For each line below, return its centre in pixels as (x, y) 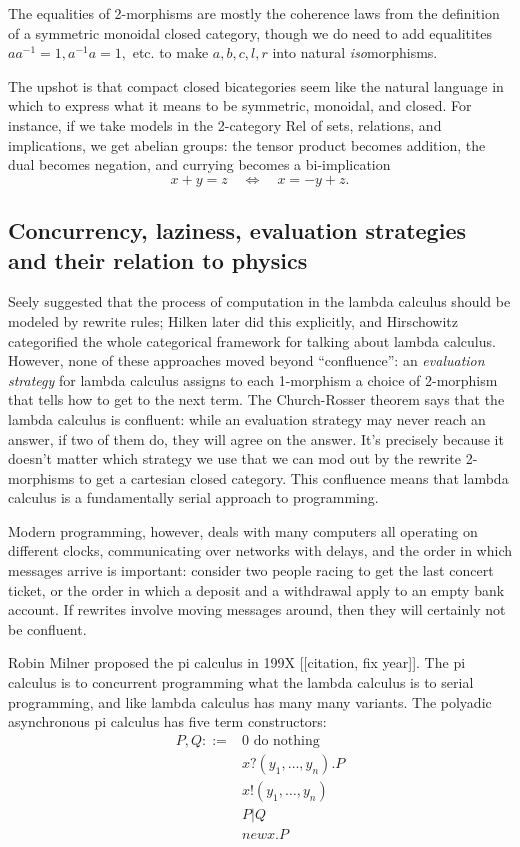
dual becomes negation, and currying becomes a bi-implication (199, 164)
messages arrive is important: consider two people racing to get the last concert (251, 570)
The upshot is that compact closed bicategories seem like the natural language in (256, 85)
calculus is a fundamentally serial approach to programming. (193, 497)
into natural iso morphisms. (355, 52)
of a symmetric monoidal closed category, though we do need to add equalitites (250, 32)
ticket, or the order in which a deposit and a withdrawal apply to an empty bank (256, 589)
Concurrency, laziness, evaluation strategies (237, 230)
